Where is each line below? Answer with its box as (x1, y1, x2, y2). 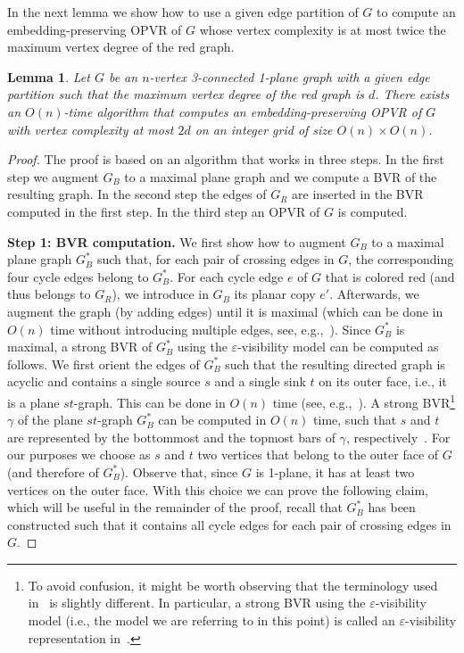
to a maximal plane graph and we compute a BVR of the (124, 167, 437, 186)
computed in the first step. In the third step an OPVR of (7, 202, 320, 220)
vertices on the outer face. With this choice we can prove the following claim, (7, 480, 428, 499)
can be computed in (158, 410, 267, 429)
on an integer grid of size (195, 120, 333, 138)
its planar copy (234, 285, 316, 303)
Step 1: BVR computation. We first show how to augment (7, 232, 346, 251)
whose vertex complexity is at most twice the (199, 20, 446, 38)
